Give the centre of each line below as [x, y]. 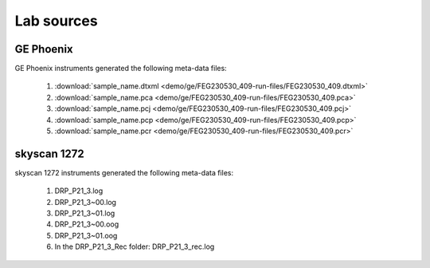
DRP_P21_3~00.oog [87, 224]
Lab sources [57, 21]
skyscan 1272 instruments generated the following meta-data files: [124, 172]
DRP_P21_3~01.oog [86, 235]
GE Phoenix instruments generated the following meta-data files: [121, 69]
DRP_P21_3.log [79, 191]
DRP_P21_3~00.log [86, 202]
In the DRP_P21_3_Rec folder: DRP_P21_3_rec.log [135, 246]
